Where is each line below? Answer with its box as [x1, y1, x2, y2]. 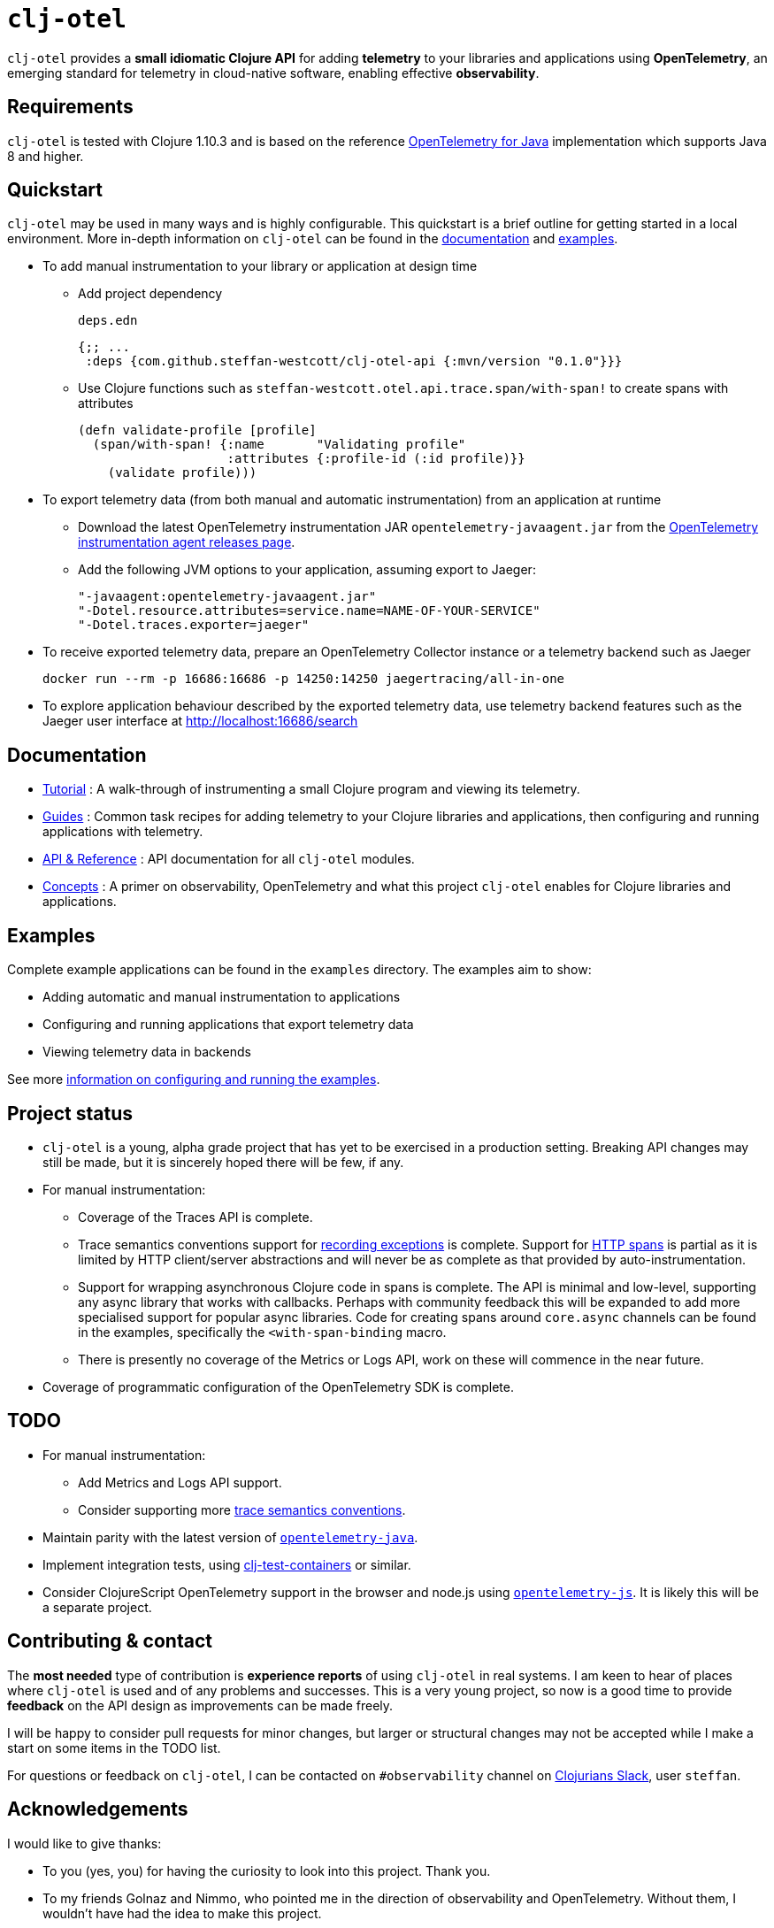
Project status [7, 1102, 134, 1125]
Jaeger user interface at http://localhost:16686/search [42, 713, 358, 729]
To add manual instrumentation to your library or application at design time [42, 258, 478, 274]
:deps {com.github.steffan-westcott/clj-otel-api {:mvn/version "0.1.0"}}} [85, 354, 623, 369]
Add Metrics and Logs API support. [78, 1474, 282, 1490]
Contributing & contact [7, 1630, 212, 1653]
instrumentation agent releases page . [78, 534, 295, 550]
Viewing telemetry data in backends [42, 1044, 251, 1060]
